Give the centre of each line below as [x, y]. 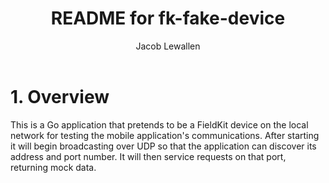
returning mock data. [53, 167]
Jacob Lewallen [168, 46]
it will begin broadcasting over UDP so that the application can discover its [163, 146]
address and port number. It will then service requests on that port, [148, 156]
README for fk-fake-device [168, 18]
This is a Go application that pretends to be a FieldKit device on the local [159, 124]
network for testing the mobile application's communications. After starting [165, 135]
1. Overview [60, 96]
